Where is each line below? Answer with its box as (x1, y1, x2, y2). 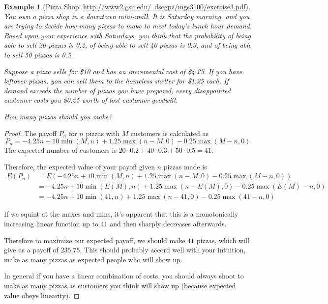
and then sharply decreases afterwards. (110, 219, 227, 228)
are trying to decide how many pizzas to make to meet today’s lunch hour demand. (4, 21, 252, 31)
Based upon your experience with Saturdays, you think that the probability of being (4, 30, 251, 40)
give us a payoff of (4, 245, 59, 255)
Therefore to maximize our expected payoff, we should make (4, 235, 185, 245)
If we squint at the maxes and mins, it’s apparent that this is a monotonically (4, 209, 239, 219)
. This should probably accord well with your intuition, (80, 245, 246, 255)
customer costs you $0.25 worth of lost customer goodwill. (4, 95, 178, 105)
